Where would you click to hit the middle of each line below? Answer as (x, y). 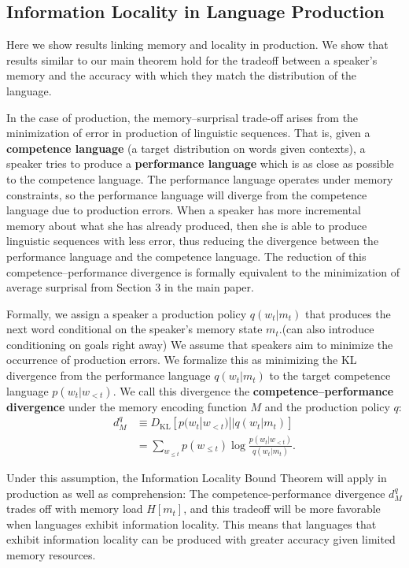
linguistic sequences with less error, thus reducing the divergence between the (193, 241)
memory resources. (51, 555)
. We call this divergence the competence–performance (253, 390)
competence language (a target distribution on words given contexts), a (186, 148)
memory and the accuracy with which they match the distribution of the (182, 75)
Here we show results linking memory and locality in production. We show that (197, 45)
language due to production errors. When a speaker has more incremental (184, 210)
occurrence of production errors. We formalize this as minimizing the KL (182, 360)
